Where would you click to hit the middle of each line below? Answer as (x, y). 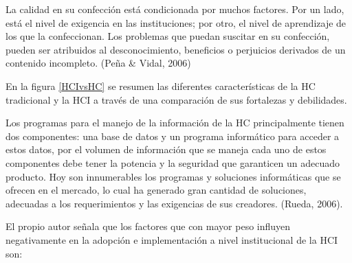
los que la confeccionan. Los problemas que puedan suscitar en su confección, (168, 36)
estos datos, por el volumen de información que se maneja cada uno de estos (166, 149)
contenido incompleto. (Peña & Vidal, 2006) (98, 63)
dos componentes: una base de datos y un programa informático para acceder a (173, 136)
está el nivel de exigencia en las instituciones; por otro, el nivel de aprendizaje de (176, 22)
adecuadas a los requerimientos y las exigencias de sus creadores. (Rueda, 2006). (174, 203)
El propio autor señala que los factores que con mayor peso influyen (148, 226)
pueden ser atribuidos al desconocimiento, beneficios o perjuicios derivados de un (176, 49)
